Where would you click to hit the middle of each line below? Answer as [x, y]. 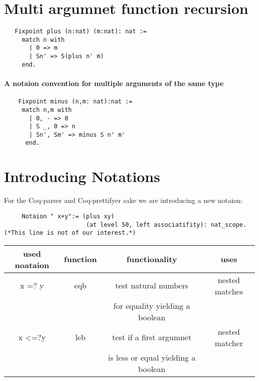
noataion [32, 265]
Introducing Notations [82, 176]
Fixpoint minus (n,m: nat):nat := [75, 102]
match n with [43, 40]
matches [229, 291]
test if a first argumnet [152, 337]
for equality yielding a [152, 305]
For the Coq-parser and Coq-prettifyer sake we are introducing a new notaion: [123, 200]
